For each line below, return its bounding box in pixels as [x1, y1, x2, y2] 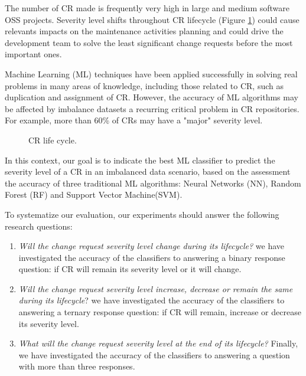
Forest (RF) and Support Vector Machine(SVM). [5, 188, 183, 201]
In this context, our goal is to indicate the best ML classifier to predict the [5, 153, 275, 166]
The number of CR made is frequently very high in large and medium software [5, 2, 289, 14]
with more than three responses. [18, 360, 135, 372]
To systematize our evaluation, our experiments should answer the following [5, 208, 279, 220]
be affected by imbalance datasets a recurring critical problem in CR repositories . [5, 102, 300, 115]
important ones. [5, 48, 62, 60]
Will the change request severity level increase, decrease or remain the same [18, 282, 293, 295]
